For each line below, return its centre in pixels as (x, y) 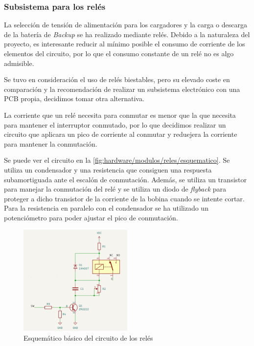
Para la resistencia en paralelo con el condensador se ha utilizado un (106, 208)
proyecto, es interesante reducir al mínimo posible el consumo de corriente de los (125, 44)
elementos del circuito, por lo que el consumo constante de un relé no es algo (119, 53)
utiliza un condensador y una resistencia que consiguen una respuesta (108, 169)
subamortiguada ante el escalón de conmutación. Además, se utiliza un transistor (126, 179)
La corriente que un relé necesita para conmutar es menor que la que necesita (120, 115)
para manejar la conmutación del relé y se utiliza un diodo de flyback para (115, 189)
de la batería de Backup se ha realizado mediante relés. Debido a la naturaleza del (127, 34)
